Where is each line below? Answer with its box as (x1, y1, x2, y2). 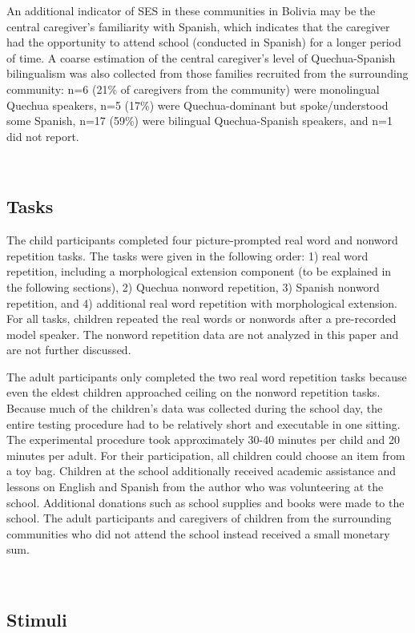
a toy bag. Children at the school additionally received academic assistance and (6, 462, 397, 479)
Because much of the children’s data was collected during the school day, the (6, 400, 383, 417)
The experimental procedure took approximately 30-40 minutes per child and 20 (6, 431, 401, 448)
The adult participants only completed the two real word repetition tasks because (6, 368, 407, 385)
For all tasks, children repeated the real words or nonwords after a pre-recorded (6, 310, 397, 327)
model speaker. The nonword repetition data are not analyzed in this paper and (6, 325, 399, 342)
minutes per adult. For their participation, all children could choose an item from (6, 446, 405, 463)
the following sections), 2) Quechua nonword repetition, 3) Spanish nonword (6, 278, 380, 295)
